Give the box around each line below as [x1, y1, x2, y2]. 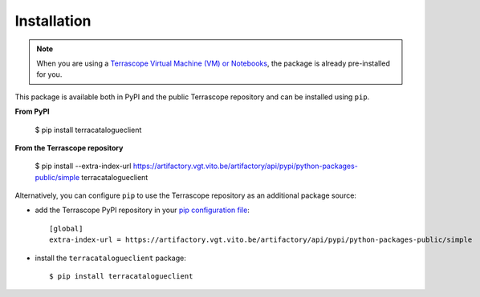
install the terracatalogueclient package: [35, 253, 186, 263]
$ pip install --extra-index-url [35, 161, 132, 171]
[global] [49, 224, 83, 233]
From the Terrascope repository [14, 142, 124, 152]
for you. [36, 70, 63, 79]
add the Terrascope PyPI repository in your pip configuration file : [35, 205, 250, 215]
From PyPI [14, 106, 50, 116]
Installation [14, 12, 92, 30]
